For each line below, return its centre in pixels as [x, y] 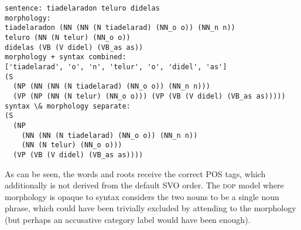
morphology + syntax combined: [66, 57]
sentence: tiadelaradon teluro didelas [82, 8]
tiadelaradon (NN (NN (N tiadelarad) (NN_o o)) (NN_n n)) [120, 28]
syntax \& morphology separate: [68, 106]
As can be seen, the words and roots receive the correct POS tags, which [135, 173]
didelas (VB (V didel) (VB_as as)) [74, 47]
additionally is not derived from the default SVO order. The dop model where [144, 185]
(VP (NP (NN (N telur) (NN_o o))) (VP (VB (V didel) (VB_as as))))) [149, 96]
